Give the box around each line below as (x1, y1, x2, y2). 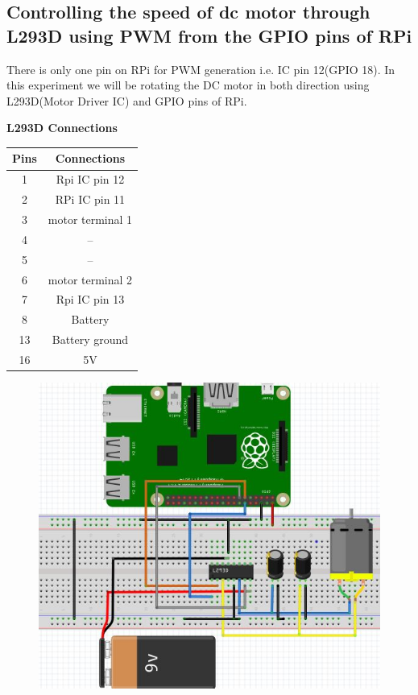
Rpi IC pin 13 (56, 291, 125, 308)
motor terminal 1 (48, 211, 133, 227)
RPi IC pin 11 (55, 191, 126, 208)
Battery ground (52, 331, 129, 348)
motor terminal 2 (48, 271, 133, 288)
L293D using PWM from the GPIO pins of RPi (6, 23, 412, 48)
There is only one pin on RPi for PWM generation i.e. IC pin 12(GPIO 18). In (6, 60, 395, 77)
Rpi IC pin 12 (56, 171, 125, 188)
